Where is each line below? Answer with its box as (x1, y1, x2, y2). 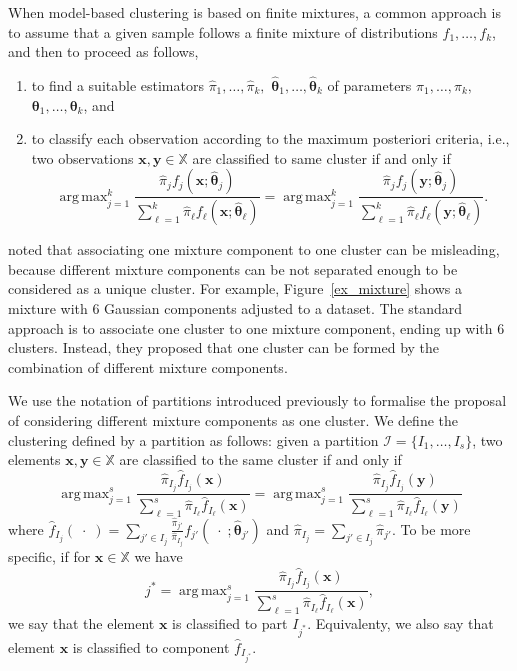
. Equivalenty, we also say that (307, 613, 494, 634)
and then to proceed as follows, (8, 41, 199, 62)
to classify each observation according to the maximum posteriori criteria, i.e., (31, 128, 510, 149)
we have (134, 546, 183, 567)
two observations (31, 147, 134, 168)
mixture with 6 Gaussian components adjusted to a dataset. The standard (8, 298, 463, 319)
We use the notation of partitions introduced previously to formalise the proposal (8, 390, 507, 411)
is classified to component (72, 636, 230, 657)
